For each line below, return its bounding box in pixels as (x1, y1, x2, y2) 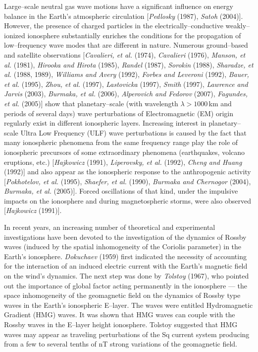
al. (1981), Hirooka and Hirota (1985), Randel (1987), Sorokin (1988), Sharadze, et (4, 59, 254, 70)
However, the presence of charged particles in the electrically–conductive (4, 20, 223, 31)
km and (208, 98, 232, 108)
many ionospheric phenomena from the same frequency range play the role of (4, 137, 238, 147)
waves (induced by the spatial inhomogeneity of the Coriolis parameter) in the (4, 241, 242, 252)
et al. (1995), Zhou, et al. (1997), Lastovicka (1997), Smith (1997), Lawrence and (4, 78, 248, 89)
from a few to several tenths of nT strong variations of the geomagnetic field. (4, 339, 237, 349)
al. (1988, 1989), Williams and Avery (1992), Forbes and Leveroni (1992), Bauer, (4, 69, 249, 79)
